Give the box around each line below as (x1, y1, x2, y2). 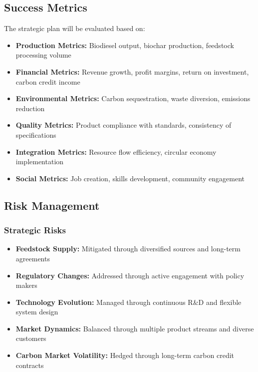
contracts (15, 359, 44, 370)
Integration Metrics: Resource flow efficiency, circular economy (15, 146, 217, 157)
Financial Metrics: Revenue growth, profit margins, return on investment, (15, 66, 249, 77)
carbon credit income (15, 76, 80, 87)
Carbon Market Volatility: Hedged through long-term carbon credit (15, 350, 234, 360)
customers (15, 333, 46, 343)
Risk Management (4, 197, 100, 213)
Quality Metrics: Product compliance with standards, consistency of (15, 120, 232, 130)
